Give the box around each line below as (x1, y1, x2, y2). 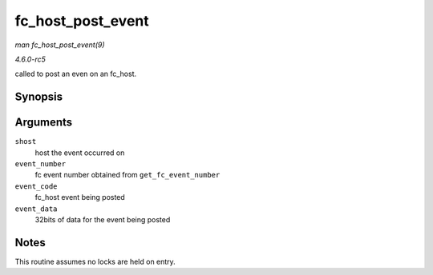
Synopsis (14, 90, 63, 104)
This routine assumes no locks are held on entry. (14, 257, 176, 266)
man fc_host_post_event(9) (14, 40, 105, 50)
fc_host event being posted (34, 193, 126, 202)
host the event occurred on (34, 148, 125, 157)
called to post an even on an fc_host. (14, 69, 136, 79)
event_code (14, 181, 58, 191)
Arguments (14, 116, 73, 130)
